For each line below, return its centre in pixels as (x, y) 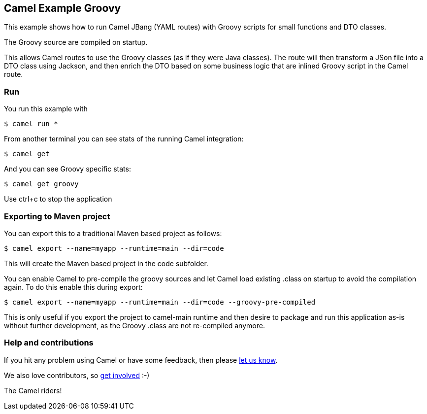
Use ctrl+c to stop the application (58, 199)
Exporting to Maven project (57, 216)
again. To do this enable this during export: (73, 287)
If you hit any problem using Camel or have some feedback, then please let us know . (141, 360)
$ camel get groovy (41, 184)
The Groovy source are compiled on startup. (76, 42)
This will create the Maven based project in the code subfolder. (106, 263)
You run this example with (46, 109)
